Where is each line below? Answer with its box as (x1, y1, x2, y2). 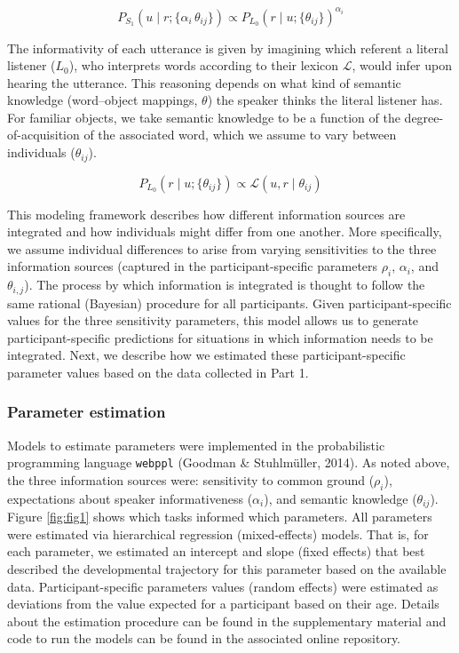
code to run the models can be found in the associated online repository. (7, 629, 401, 648)
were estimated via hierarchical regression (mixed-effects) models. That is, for (7, 524, 429, 543)
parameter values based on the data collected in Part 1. (7, 362, 309, 381)
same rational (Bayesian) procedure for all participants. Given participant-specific (7, 293, 452, 312)
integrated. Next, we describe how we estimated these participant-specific (7, 346, 406, 364)
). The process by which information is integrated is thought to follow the (24, 275, 425, 294)
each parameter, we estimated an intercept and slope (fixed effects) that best (7, 542, 425, 561)
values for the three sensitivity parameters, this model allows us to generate (7, 311, 419, 330)
